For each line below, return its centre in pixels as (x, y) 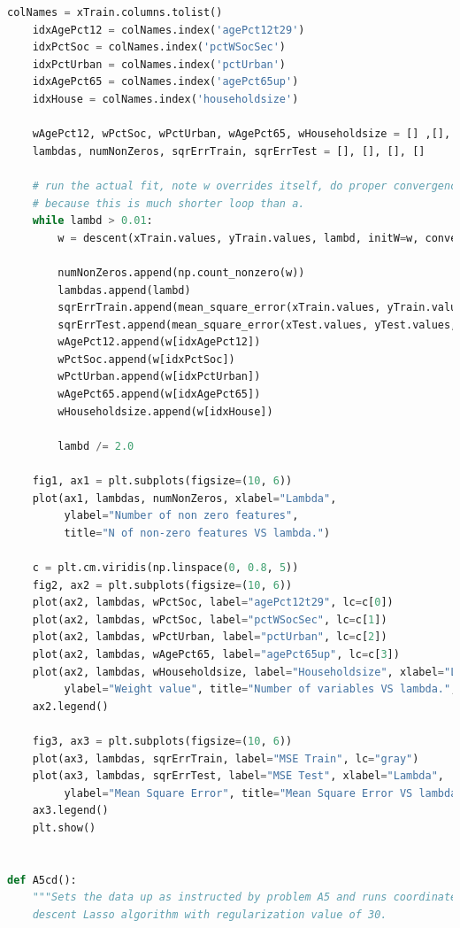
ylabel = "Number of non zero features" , (181, 516)
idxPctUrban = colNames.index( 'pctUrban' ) (159, 64)
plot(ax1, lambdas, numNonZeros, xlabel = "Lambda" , (184, 498)
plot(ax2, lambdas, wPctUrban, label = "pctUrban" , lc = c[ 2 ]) (210, 637)
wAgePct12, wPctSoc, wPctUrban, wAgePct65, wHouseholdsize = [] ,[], (241, 134)
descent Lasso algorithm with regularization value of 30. (210, 914)
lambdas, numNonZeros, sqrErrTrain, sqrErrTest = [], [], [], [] (229, 151)
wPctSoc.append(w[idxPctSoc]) (146, 359)
